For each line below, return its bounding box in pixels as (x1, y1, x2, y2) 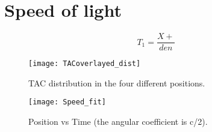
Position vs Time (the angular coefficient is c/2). (28, 115, 208, 128)
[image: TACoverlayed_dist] (28, 59, 141, 68)
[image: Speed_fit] (28, 98, 106, 107)
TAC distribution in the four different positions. (28, 76, 205, 89)
